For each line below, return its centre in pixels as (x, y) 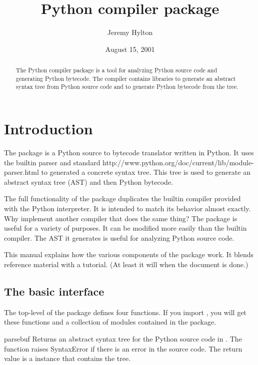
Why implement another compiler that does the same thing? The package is (121, 218)
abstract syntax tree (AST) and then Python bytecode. (89, 182)
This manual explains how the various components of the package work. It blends (129, 254)
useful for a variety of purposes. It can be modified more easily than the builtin (125, 228)
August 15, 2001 (130, 49)
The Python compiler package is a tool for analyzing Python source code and (116, 70)
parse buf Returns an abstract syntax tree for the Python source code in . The (123, 338)
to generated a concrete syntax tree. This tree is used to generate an (146, 172)
